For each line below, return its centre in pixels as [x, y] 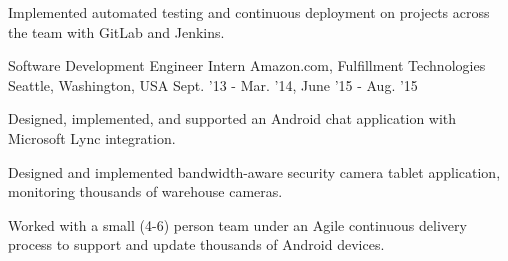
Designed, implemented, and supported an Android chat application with [232, 118]
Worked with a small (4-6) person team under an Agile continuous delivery [237, 224]
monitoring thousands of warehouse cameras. [145, 191]
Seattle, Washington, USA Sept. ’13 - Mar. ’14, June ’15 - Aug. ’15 [213, 84]
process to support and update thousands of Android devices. [196, 244]
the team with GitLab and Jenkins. [116, 31]
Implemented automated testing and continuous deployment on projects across [249, 12]
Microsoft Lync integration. [92, 137]
